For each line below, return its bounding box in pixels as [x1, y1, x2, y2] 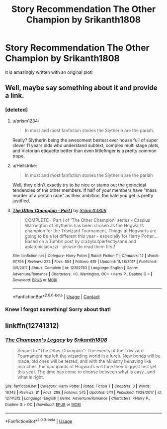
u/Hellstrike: [12, 162, 37, 168]
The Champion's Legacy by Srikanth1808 [5, 336, 108, 343]
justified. [12, 198, 31, 204]
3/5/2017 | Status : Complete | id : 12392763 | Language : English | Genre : [12, 265, 138, 270]
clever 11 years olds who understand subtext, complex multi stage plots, [12, 142, 160, 148]
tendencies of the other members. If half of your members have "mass [12, 187, 157, 193]
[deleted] [5, 106, 28, 113]
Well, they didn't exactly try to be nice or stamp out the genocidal [12, 182, 147, 188]
